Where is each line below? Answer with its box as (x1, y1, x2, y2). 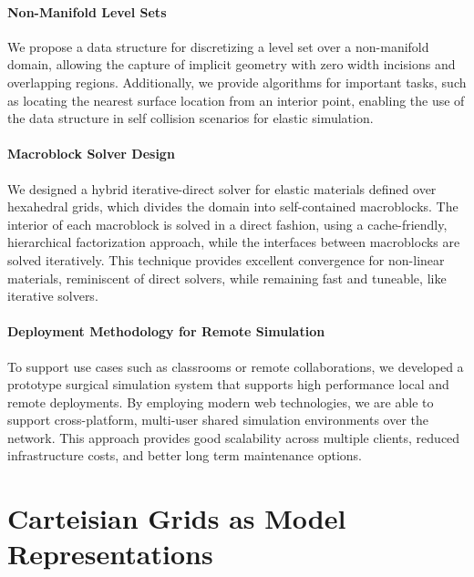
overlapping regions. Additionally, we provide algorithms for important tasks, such (7, 72, 467, 91)
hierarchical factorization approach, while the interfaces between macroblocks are (7, 232, 460, 252)
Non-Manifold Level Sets (7, 2, 167, 21)
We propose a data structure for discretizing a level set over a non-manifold (7, 36, 429, 56)
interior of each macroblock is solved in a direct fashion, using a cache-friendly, (7, 214, 448, 233)
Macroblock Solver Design (7, 144, 175, 163)
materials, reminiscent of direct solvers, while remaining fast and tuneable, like (7, 268, 447, 287)
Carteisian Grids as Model (7, 500, 346, 537)
